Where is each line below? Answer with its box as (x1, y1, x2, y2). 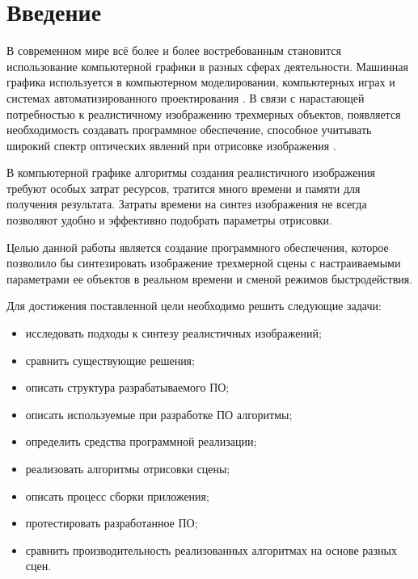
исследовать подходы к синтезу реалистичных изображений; (25, 325, 322, 342)
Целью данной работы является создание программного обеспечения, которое (6, 238, 389, 255)
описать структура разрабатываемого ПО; (25, 379, 230, 396)
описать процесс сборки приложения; (25, 487, 209, 504)
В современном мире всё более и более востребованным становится (6, 42, 341, 59)
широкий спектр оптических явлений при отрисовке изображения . (6, 136, 336, 153)
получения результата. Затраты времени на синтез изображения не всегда (6, 195, 367, 212)
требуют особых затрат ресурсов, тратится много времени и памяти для (6, 179, 361, 196)
